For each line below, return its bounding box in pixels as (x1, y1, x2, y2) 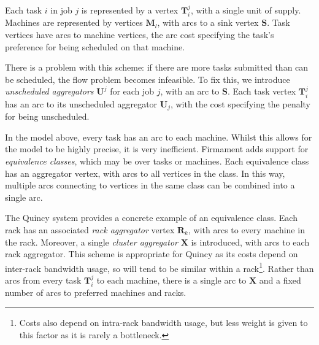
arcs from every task (5, 274, 82, 287)
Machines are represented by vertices (5, 16, 143, 29)
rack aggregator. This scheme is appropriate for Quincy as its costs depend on (5, 247, 298, 260)
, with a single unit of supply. (190, 4, 301, 16)
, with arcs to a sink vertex (157, 16, 259, 29)
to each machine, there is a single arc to (96, 274, 247, 287)
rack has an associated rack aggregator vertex (5, 223, 175, 236)
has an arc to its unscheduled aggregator (5, 97, 158, 110)
